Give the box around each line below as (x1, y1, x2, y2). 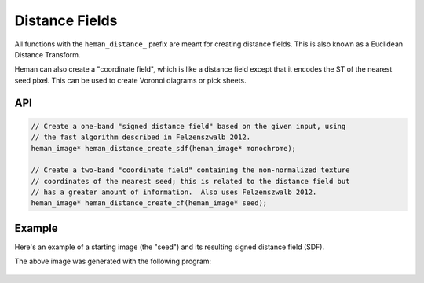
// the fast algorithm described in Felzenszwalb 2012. (31, 133, 251, 141)
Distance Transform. (14, 50, 81, 59)
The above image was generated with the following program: (14, 256, 212, 266)
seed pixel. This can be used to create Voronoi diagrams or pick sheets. (14, 75, 247, 85)
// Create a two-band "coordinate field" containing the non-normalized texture (31, 166, 350, 175)
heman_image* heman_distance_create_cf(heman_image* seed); (31, 199, 268, 208)
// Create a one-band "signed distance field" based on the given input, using (31, 122, 346, 130)
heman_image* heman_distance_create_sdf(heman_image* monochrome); (31, 144, 297, 153)
